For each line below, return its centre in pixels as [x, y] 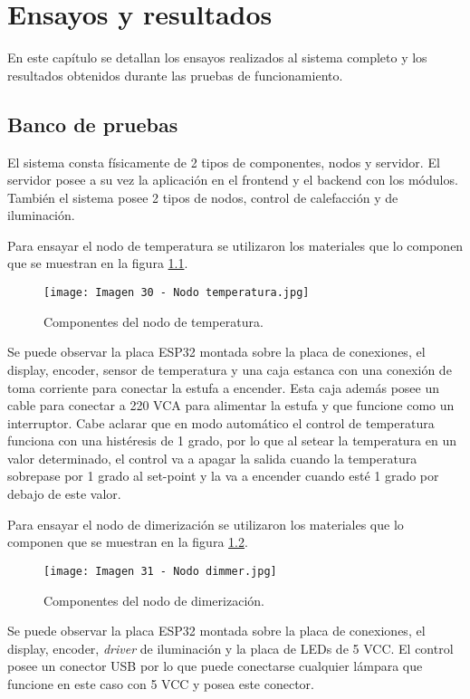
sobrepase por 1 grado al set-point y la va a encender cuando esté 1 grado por [223, 476]
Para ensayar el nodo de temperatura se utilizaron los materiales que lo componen [235, 245]
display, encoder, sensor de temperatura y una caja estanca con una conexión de [230, 369]
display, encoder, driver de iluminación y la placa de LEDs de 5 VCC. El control [230, 648]
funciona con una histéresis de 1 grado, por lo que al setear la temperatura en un [232, 440]
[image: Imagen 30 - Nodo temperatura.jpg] [177, 293]
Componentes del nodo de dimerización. [154, 600]
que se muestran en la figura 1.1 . [98, 263]
